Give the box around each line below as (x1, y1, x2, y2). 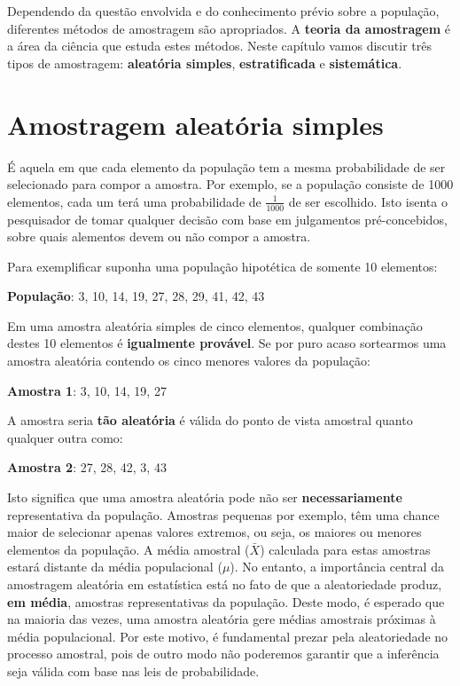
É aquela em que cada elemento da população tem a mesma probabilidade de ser (7, 157, 446, 176)
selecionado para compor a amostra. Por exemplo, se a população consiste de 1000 (7, 175, 454, 193)
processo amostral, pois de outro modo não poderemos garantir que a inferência (7, 644, 440, 663)
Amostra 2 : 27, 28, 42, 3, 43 (7, 458, 167, 477)
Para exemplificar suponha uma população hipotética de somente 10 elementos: (7, 256, 438, 275)
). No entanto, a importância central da (230, 557, 444, 576)
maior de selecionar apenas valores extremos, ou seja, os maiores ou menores (7, 523, 422, 541)
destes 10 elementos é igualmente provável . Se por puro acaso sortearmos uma (7, 334, 447, 352)
